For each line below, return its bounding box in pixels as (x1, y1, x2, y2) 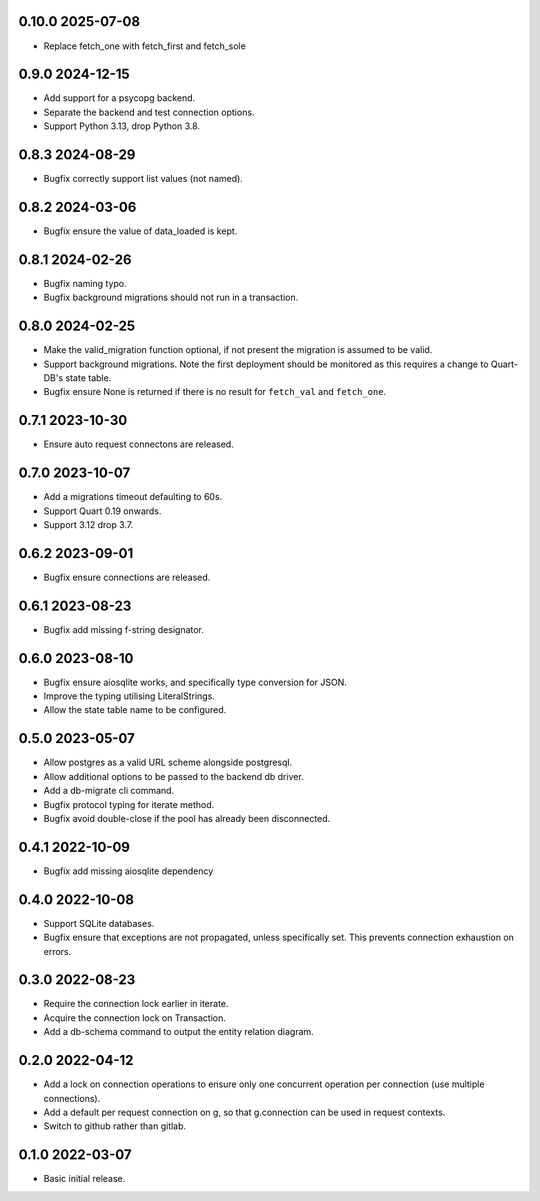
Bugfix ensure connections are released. (43, 571, 211, 583)
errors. (43, 945, 72, 957)
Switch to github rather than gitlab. (43, 1120, 187, 1132)
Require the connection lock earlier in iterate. (43, 998, 229, 1010)
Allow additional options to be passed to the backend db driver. (43, 770, 304, 782)
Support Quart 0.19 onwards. (43, 505, 162, 517)
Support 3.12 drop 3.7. (43, 518, 134, 530)
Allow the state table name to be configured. (43, 704, 227, 716)
